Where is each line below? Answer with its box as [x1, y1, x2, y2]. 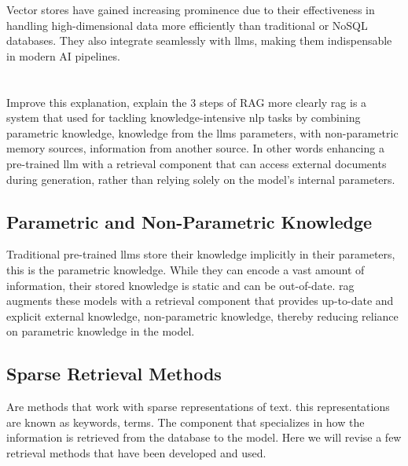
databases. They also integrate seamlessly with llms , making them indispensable [6, 32, 392, 49]
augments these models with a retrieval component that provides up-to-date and [6, 292, 394, 309]
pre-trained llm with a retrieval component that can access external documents [6, 155, 387, 171]
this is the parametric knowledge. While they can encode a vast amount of [6, 261, 365, 277]
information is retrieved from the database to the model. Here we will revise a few [6, 429, 402, 446]
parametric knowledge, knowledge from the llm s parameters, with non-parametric [6, 124, 399, 141]
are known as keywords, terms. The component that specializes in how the [6, 413, 365, 430]
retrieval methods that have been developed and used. [6, 444, 266, 460]
